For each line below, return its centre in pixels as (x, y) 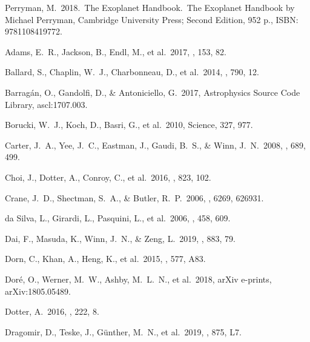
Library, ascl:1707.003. (46, 104)
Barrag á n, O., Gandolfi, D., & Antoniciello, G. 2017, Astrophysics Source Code (153, 92)
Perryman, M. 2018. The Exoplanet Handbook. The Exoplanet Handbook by (150, 7)
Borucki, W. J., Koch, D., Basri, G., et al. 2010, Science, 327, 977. (129, 125)
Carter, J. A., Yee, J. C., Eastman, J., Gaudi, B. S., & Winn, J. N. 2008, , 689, (155, 145)
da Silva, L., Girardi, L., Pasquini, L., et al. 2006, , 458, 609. (118, 218)
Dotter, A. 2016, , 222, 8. (52, 311)
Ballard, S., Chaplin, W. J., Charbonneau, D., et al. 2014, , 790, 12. (132, 72)
